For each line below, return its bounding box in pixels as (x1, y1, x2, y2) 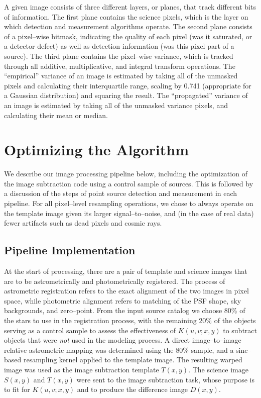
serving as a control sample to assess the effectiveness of (4, 325, 176, 335)
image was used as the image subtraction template (4, 364, 159, 374)
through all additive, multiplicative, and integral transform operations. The (4, 60, 235, 71)
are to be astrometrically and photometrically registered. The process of (4, 275, 225, 286)
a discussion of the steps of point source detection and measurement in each (4, 188, 237, 198)
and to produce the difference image (77, 384, 188, 394)
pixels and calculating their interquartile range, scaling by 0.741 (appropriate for (4, 80, 251, 90)
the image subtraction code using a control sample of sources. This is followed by (4, 178, 253, 188)
